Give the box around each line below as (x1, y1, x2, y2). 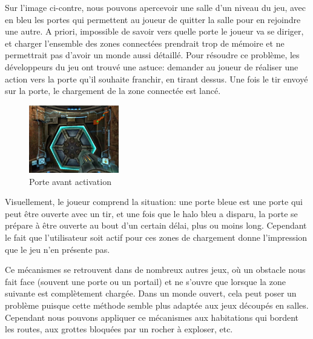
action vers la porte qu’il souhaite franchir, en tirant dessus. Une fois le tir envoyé (5, 72, 308, 85)
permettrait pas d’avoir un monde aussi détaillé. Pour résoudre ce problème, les (5, 49, 300, 61)
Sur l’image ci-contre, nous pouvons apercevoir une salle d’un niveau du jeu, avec (5, 1, 306, 13)
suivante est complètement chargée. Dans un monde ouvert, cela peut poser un (5, 287, 297, 300)
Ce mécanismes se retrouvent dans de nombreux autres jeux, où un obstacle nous (5, 263, 306, 276)
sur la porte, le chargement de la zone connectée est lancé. (5, 84, 221, 97)
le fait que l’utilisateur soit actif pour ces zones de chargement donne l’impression (5, 231, 308, 243)
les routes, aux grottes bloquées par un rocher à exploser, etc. (5, 323, 233, 335)
